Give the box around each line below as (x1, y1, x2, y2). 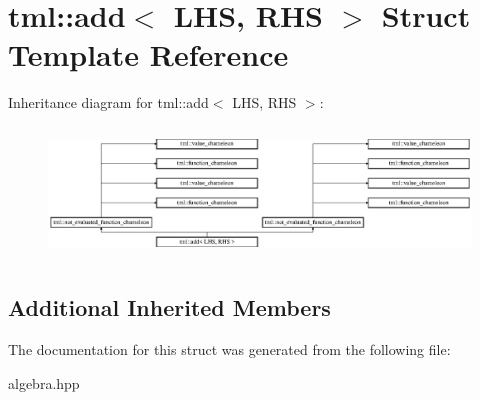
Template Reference (8, 34, 289, 75)
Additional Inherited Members (8, 292, 331, 323)
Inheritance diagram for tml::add (8, 92, 209, 113)
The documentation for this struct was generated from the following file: (8, 338, 451, 359)
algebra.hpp (8, 372, 80, 393)
